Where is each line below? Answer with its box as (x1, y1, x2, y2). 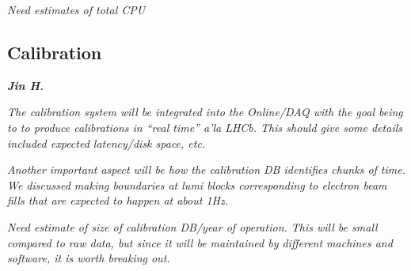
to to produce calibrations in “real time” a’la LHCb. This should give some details (7, 119, 403, 135)
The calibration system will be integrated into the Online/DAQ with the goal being (7, 104, 403, 120)
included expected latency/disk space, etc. (7, 134, 206, 151)
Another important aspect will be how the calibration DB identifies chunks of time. (7, 161, 405, 178)
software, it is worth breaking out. (7, 250, 170, 266)
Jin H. (7, 77, 44, 93)
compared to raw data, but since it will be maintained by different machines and (7, 234, 393, 250)
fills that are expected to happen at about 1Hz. (7, 192, 228, 209)
